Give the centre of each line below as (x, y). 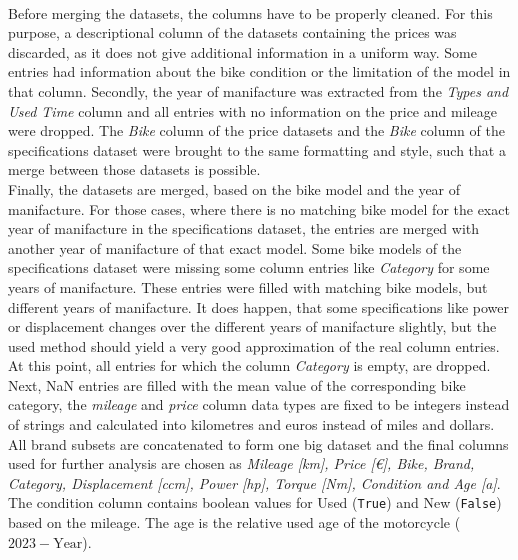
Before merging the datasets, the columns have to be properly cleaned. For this (250, 12)
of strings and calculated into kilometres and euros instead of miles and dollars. (251, 424)
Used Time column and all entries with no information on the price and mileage (252, 110)
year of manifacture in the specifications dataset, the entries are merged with (244, 228)
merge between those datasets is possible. (134, 169)
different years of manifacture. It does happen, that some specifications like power (259, 306)
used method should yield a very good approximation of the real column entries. (254, 345)
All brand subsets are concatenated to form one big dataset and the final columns (258, 443)
